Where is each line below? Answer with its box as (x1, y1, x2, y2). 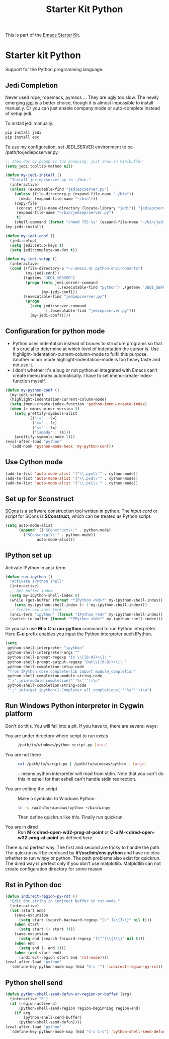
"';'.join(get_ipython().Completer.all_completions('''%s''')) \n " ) (7, 688, 152, 693)
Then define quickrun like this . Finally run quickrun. (18, 814, 124, 821)
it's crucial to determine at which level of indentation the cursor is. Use (12, 346, 159, 352)
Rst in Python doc (5, 881, 62, 889)
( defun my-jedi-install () (5, 173, 62, 178)
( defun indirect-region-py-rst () (5, 894, 78, 899)
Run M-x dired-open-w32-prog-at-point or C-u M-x (18, 829, 128, 836)
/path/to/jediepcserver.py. (5, 149, 59, 155)
